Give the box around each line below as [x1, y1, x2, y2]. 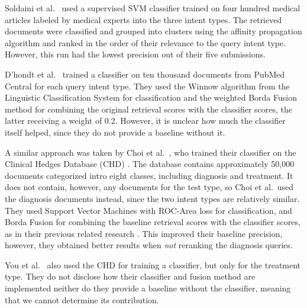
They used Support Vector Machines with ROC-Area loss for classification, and [5, 204, 292, 216]
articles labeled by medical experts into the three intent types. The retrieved [5, 13, 282, 25]
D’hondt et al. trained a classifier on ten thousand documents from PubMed [5, 68, 285, 80]
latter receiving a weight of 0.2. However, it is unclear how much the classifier [5, 114, 286, 127]
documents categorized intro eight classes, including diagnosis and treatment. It [5, 169, 293, 181]
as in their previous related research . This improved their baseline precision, [5, 227, 283, 239]
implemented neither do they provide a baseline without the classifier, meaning [5, 282, 291, 294]
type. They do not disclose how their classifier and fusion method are [5, 270, 256, 283]
